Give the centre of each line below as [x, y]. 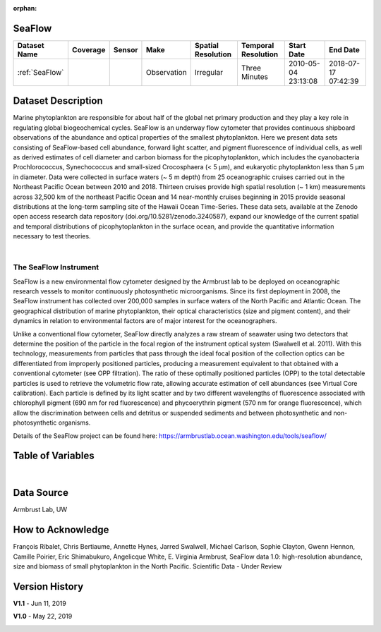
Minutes [254, 76]
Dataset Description [58, 101]
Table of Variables [54, 456]
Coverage [89, 49]
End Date [344, 49]
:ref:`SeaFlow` [41, 72]
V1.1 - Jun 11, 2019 [40, 603]
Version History [48, 587]
